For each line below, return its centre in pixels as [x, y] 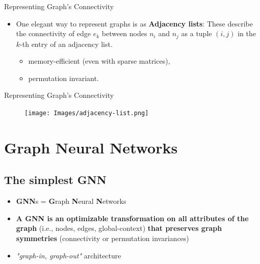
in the [247, 33]
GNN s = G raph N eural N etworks [71, 201]
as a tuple [197, 33]
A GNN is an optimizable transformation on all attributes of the [132, 218]
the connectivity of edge [54, 33]
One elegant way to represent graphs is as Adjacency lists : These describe [134, 23]
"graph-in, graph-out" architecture [69, 255]
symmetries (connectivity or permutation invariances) [102, 238]
